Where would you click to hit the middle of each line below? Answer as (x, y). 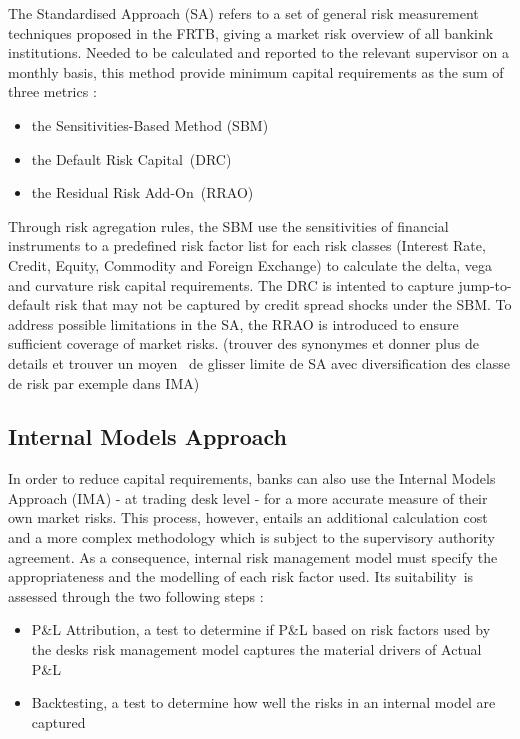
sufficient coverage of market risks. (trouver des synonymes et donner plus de (243, 343)
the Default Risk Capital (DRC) (131, 158)
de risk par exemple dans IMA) (104, 382)
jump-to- (485, 284)
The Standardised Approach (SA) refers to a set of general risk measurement (243, 13)
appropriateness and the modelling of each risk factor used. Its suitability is (241, 576)
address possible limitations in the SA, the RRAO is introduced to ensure (233, 323)
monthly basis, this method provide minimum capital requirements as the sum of (256, 71)
